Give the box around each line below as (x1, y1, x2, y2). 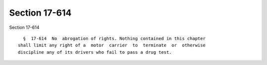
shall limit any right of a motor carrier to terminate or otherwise (18, 43, 206, 48)
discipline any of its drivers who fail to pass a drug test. (18, 49, 172, 55)
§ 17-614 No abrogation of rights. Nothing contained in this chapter (23, 36, 206, 41)
